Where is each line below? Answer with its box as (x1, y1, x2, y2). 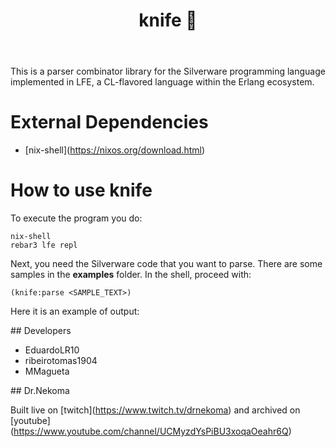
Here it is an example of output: (10, 305, 140, 318)
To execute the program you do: (10, 212, 143, 224)
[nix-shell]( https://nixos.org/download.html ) (24, 144, 206, 156)
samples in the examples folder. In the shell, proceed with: (10, 269, 252, 281)
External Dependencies (10, 111, 209, 134)
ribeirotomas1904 (24, 355, 98, 367)
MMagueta (24, 365, 70, 378)
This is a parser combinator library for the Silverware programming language (10, 65, 326, 78)
